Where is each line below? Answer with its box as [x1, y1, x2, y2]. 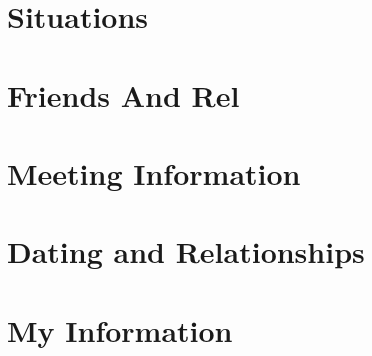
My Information [7, 309, 233, 350]
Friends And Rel [7, 74, 240, 115]
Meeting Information [7, 152, 301, 193]
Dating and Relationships [7, 231, 365, 272]
